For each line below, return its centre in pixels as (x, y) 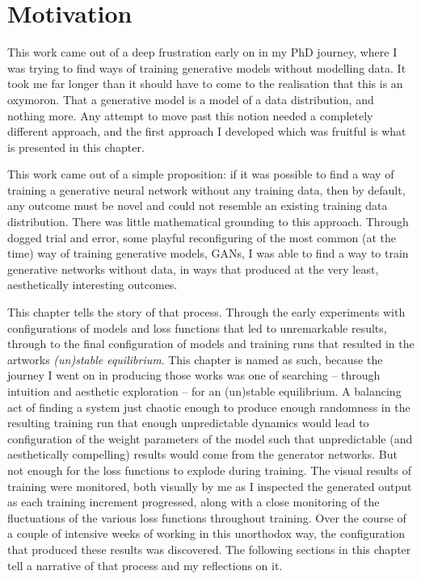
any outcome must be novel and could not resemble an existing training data (198, 206)
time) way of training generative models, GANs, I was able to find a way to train (208, 253)
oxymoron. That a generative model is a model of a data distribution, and (191, 99)
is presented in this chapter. (76, 147)
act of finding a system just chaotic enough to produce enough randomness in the (209, 407)
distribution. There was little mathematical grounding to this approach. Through (208, 222)
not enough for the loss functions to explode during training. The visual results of (210, 470)
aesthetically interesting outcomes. (93, 285)
